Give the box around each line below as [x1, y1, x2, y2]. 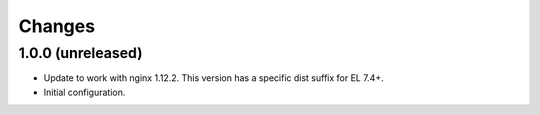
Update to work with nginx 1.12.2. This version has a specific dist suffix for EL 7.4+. [43, 72, 384, 84]
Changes [18, 15, 95, 37]
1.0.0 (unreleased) [18, 44, 143, 62]
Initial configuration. [43, 86, 126, 98]
